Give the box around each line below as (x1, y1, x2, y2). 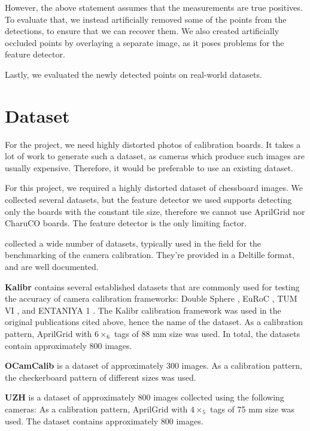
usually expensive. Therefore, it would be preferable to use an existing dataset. (5, 161, 293, 174)
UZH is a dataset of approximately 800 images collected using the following (5, 391, 284, 403)
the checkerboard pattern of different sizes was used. (5, 371, 196, 383)
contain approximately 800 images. (5, 339, 132, 351)
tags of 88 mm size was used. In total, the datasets (114, 327, 300, 339)
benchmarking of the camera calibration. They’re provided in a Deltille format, (5, 248, 294, 261)
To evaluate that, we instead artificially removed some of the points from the (5, 13, 287, 25)
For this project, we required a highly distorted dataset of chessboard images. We (5, 181, 303, 194)
